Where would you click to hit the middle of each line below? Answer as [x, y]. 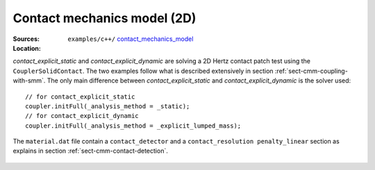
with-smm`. [29, 80]
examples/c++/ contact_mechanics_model [131, 39]
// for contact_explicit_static [80, 96]
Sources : [26, 39]
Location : [27, 48]
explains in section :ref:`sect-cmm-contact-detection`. [90, 151]
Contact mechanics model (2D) [105, 18]
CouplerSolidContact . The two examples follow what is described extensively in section [143, 71]
